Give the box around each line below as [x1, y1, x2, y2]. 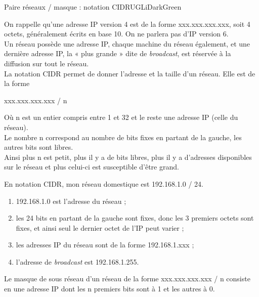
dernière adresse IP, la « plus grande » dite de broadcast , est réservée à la [4, 48, 231, 59]
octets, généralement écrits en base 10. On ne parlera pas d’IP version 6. [4, 28, 229, 39]
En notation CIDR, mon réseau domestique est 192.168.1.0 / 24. [4, 178, 204, 189]
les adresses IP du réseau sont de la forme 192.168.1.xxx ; [16, 239, 194, 250]
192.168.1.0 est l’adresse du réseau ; [16, 195, 126, 206]
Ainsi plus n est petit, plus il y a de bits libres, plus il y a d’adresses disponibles [4, 151, 252, 162]
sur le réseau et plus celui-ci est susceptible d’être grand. [4, 161, 179, 172]
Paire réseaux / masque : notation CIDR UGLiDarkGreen [4, 2, 182, 12]
